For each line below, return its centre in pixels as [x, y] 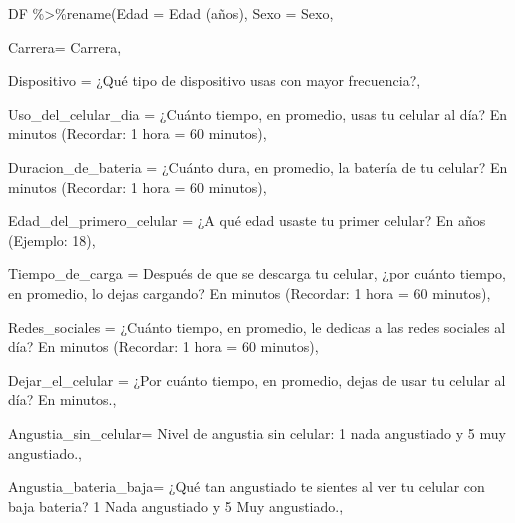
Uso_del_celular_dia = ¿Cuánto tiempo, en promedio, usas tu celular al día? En [258, 113]
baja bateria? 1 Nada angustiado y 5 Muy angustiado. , [176, 505]
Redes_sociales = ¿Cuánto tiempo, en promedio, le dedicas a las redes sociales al [257, 326]
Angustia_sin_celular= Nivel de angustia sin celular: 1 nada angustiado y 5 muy [257, 432]
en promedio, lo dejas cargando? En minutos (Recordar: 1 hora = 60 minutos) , [249, 292]
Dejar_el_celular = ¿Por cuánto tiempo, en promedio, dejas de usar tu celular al [257, 379]
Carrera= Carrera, [65, 46]
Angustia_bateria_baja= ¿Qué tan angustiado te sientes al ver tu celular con [246, 486]
